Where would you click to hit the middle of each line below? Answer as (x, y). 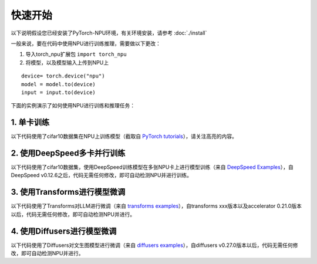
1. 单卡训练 (30, 122)
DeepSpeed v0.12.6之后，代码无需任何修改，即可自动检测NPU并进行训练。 (102, 175)
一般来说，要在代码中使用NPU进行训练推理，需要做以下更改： (86, 43)
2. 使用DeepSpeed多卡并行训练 (68, 153)
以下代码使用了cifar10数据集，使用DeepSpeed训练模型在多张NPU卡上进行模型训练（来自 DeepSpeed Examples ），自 (152, 167)
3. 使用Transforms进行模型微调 (68, 192)
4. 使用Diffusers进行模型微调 (64, 231)
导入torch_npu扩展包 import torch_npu (76, 54)
